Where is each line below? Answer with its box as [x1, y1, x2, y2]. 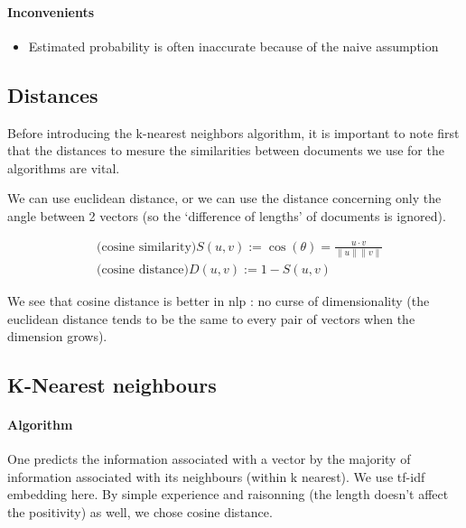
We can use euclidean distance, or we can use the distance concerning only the [7, 189, 442, 208]
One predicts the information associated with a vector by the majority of [7, 449, 411, 468]
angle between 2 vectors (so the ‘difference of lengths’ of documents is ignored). [7, 206, 446, 225]
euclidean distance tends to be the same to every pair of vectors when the [7, 309, 415, 328]
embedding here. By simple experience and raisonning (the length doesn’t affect [7, 485, 449, 504]
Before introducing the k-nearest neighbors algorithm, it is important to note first [7, 123, 460, 142]
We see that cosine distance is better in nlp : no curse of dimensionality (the [7, 291, 430, 310]
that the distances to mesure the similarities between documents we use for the [7, 141, 444, 160]
